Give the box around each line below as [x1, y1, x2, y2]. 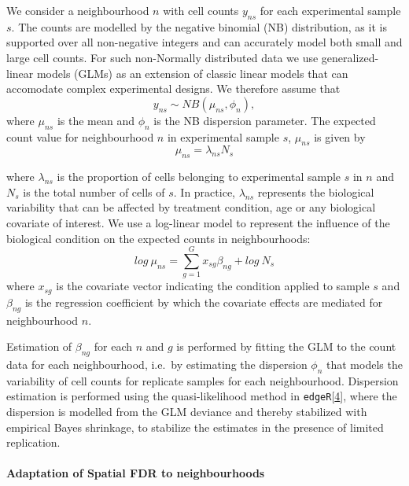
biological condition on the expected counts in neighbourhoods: [6, 230, 311, 246]
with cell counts [163, 2, 239, 18]
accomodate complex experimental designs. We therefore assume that [6, 80, 341, 97]
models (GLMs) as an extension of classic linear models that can [36, 64, 348, 81]
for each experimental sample [260, 2, 401, 18]
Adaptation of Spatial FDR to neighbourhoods [6, 465, 265, 481]
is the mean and [57, 112, 134, 128]
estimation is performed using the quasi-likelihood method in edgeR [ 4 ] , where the [6, 388, 397, 404]
